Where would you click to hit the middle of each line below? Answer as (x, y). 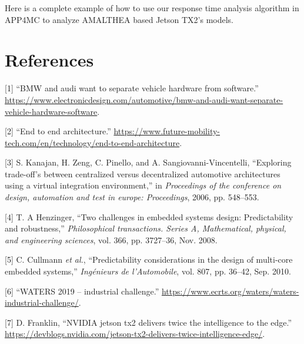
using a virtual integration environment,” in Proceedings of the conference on (143, 185)
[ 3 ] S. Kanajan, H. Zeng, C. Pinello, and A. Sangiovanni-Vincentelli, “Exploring (148, 162)
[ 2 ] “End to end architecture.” (58, 131)
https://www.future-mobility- (167, 131)
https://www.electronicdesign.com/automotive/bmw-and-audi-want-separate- (144, 99)
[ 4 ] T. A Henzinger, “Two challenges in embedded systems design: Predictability (149, 216)
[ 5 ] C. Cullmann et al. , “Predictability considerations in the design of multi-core (149, 259)
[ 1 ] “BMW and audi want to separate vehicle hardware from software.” (132, 88)
